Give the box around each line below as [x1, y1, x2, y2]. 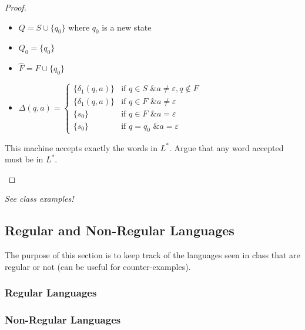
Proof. [5, 1, 26, 13]
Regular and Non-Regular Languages [5, 221, 234, 239]
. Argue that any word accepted [169, 141, 284, 154]
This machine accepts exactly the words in [5, 141, 158, 154]
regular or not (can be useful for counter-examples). [5, 260, 191, 272]
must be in [5, 153, 43, 165]
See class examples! [5, 192, 74, 205]
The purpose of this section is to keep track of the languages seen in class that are [5, 249, 300, 261]
